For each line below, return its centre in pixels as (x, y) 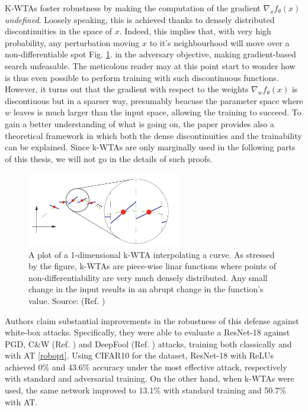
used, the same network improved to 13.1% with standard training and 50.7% (145, 390)
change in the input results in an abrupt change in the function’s (146, 289)
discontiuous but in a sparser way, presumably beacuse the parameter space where (154, 100)
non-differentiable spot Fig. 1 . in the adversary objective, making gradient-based (150, 54)
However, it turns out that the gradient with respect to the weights (127, 89)
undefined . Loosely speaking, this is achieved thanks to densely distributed (140, 19)
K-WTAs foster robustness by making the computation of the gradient (133, 8)
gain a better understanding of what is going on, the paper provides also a (140, 123)
